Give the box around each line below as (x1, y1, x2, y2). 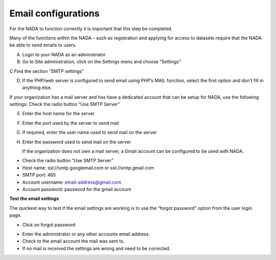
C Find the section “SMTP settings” (9, 68, 84, 74)
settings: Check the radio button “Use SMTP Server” (9, 101, 120, 107)
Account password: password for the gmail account (22, 186, 131, 192)
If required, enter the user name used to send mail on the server (22, 129, 157, 136)
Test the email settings (9, 196, 59, 202)
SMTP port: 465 (22, 172, 56, 178)
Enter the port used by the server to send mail (22, 120, 119, 126)
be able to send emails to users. (9, 42, 77, 48)
